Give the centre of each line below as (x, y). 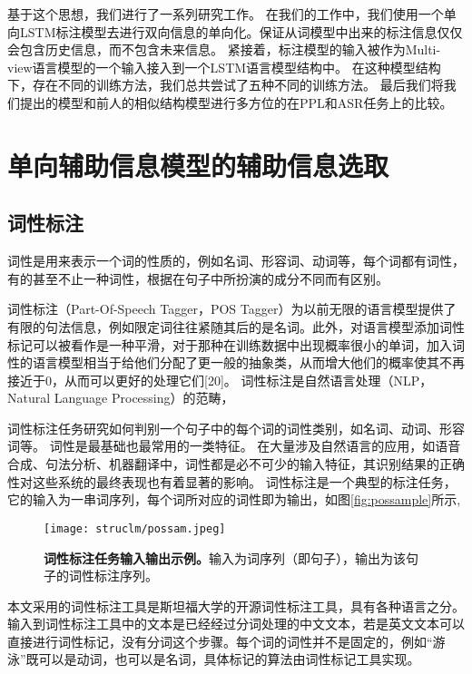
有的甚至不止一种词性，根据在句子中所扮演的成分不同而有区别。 (198, 278)
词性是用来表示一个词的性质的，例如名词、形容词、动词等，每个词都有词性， (236, 261)
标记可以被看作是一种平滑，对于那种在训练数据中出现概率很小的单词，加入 (230, 344)
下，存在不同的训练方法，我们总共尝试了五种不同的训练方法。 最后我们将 (226, 85)
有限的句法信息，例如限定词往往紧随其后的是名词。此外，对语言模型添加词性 (236, 326)
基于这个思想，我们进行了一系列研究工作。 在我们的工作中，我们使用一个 (226, 14)
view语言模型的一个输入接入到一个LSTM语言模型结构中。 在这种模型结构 (224, 67)
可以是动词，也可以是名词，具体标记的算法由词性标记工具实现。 (229, 659)
